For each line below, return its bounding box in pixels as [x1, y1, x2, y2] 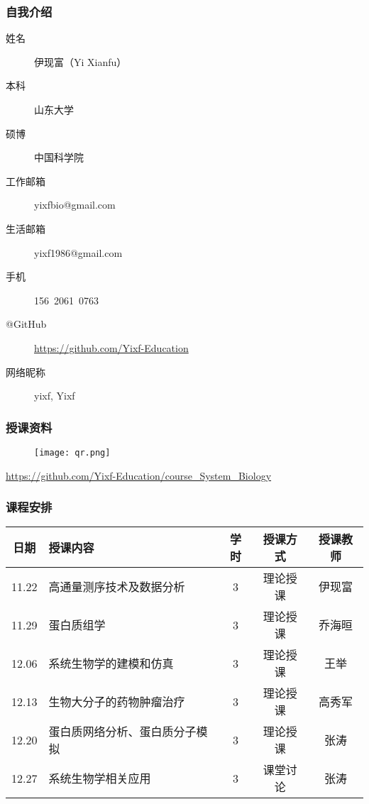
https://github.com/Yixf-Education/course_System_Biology [6, 468, 272, 483]
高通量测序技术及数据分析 [48, 578, 185, 595]
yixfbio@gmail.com [34, 197, 116, 212]
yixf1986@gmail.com [34, 245, 123, 260]
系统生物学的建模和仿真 [48, 655, 174, 672]
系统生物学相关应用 [48, 770, 151, 787]
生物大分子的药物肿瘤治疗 [48, 693, 185, 710]
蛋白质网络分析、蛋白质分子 [48, 723, 197, 740]
